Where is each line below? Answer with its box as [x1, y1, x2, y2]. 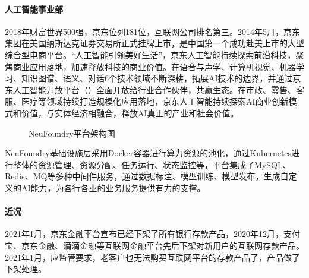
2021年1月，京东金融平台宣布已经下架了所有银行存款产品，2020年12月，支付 [5, 228, 300, 240]
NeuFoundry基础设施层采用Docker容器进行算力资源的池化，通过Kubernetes [5, 147, 292, 159]
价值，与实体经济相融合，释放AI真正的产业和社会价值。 [21, 106, 239, 119]
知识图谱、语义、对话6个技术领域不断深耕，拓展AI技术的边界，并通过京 [21, 72, 301, 84]
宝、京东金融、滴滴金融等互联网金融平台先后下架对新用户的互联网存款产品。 [5, 239, 304, 251]
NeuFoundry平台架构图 [29, 127, 115, 139]
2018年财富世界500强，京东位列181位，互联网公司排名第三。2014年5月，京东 [5, 25, 300, 37]
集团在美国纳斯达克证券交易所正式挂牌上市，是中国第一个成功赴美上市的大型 [5, 37, 304, 49]
